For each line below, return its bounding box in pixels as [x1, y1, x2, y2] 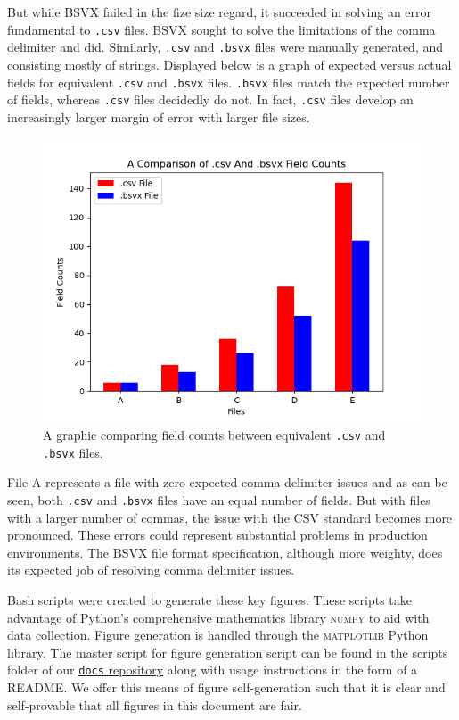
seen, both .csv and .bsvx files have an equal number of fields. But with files [7, 490, 430, 509]
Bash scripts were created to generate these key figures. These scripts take [7, 590, 412, 608]
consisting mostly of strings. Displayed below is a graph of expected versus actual [7, 54, 452, 73]
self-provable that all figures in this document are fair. [7, 695, 302, 714]
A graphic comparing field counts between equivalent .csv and [43, 426, 386, 443]
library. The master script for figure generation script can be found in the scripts [7, 642, 448, 661]
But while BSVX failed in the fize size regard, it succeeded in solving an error [7, 3, 432, 21]
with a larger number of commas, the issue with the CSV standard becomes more [7, 508, 453, 526]
